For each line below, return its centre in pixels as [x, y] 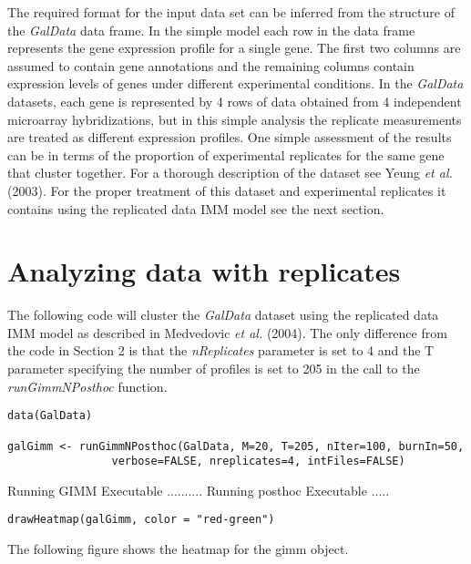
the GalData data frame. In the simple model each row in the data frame [211, 30]
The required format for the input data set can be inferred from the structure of [231, 12]
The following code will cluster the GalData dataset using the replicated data [223, 315]
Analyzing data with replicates [204, 271]
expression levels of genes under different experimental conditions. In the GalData [235, 83]
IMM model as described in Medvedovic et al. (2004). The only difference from [227, 332]
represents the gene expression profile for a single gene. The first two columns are [234, 48]
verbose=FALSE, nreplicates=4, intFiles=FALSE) [258, 461]
